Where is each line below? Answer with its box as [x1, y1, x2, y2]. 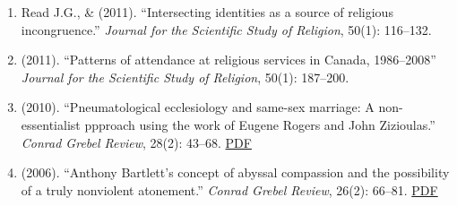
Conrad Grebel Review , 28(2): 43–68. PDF [21, 133, 252, 151]
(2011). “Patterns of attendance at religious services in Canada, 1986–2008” [21, 50, 436, 69]
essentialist [21, 115, 81, 133]
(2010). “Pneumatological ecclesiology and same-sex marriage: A [21, 98, 375, 116]
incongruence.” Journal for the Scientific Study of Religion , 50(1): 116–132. [21, 20, 432, 39]
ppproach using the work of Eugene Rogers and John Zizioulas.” [84, 115, 435, 133]
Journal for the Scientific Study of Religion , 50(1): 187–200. [21, 67, 349, 86]
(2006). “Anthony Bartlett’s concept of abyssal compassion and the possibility [21, 163, 450, 182]
